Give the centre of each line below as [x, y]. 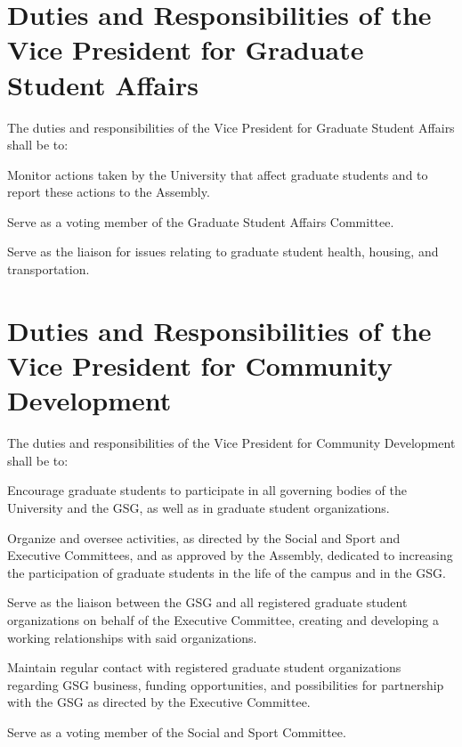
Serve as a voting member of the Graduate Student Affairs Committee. [201, 221]
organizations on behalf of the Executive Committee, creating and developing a [223, 619]
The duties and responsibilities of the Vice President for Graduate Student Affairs [231, 127]
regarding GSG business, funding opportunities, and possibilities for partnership [226, 684]
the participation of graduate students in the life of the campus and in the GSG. [227, 572]
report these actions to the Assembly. [109, 192]
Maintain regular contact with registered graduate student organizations [204, 667]
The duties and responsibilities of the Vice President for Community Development [231, 443]
